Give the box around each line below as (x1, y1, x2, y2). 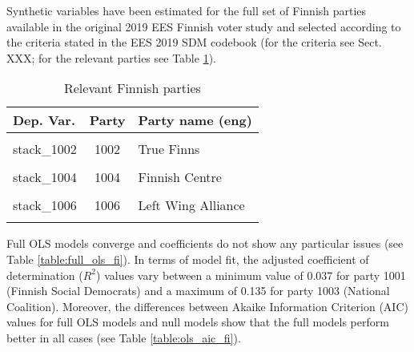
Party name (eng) (138, 111, 252, 130)
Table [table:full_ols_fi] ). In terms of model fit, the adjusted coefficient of (6, 250, 369, 267)
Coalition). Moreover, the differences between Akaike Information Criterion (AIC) (6, 297, 408, 314)
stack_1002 (13, 140, 77, 159)
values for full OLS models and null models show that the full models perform (6, 314, 389, 330)
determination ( (6, 266, 83, 283)
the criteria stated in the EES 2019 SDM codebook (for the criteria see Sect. (6, 34, 382, 51)
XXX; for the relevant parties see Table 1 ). (6, 49, 216, 66)
